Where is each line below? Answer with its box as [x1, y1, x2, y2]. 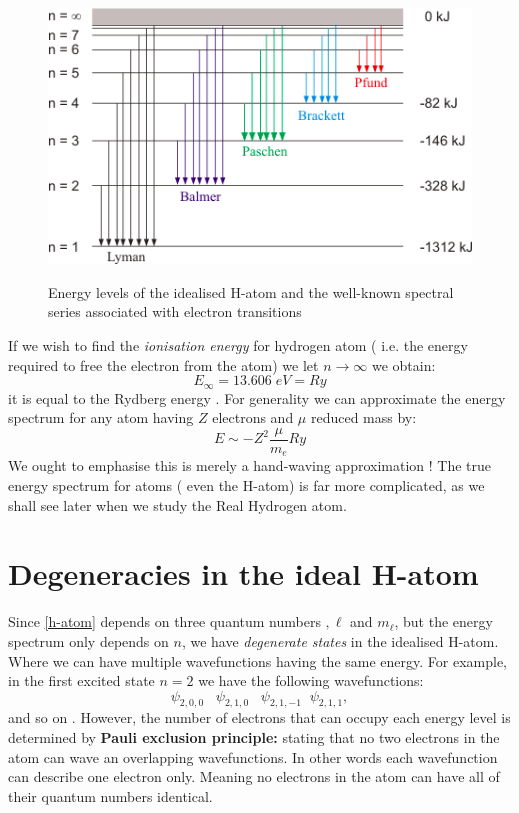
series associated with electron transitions [48, 301, 302, 322]
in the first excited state [8, 670, 155, 691]
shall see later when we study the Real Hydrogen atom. [8, 494, 347, 515]
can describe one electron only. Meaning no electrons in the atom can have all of [8, 766, 500, 787]
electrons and [212, 407, 294, 428]
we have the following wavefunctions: [198, 670, 424, 691]
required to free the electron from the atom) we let [8, 354, 319, 375]
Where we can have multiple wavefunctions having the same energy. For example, [8, 650, 507, 671]
